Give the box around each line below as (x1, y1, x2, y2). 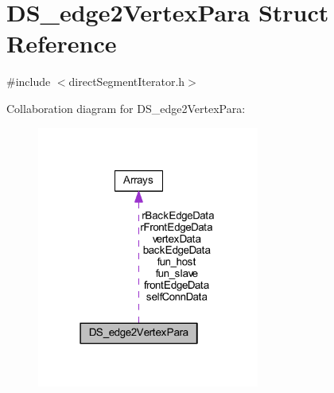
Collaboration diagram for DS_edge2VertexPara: (6, 99, 246, 116)
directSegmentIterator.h (68, 73, 185, 90)
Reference (6, 27, 117, 60)
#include (6, 73, 51, 90)
